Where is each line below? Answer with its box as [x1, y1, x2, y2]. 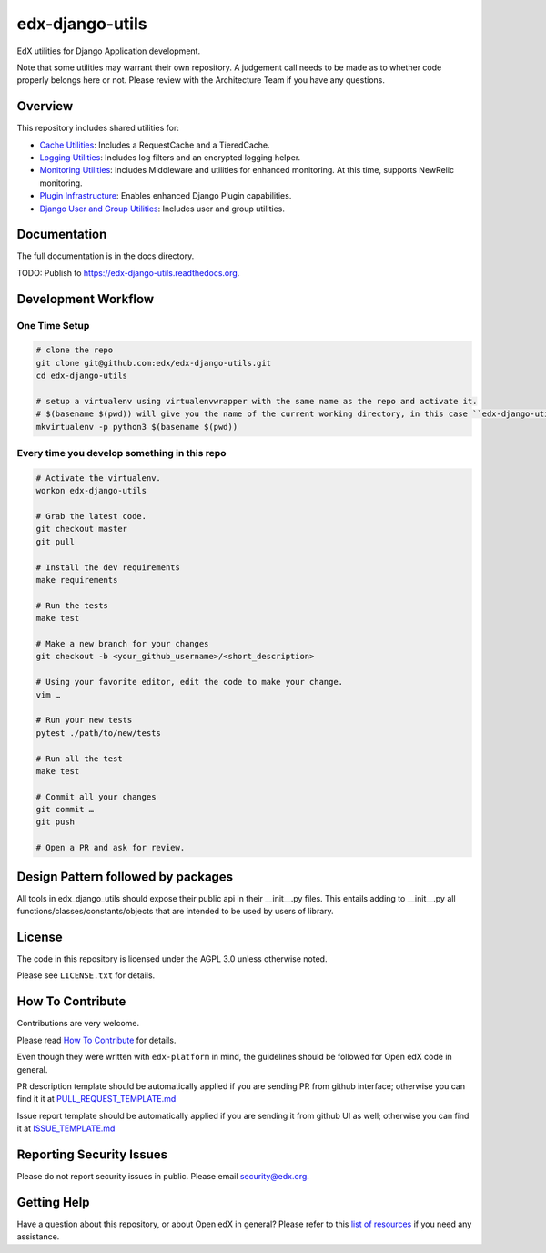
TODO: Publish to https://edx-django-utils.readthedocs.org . [16, 267, 240, 278]
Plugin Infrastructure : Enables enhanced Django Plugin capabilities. [39, 190, 292, 201]
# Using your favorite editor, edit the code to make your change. [35, 677, 344, 688]
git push [35, 817, 76, 828]
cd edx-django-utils [35, 371, 127, 382]
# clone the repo [35, 345, 114, 355]
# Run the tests [35, 600, 109, 610]
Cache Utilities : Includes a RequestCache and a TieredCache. [39, 139, 270, 150]
